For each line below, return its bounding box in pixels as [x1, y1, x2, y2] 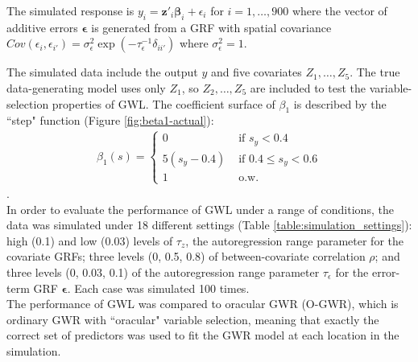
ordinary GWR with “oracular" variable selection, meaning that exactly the [6, 311, 379, 327]
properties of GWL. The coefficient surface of [52, 95, 275, 112]
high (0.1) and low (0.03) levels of [6, 232, 173, 249]
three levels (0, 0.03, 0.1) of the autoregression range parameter [6, 264, 320, 281]
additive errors [6, 19, 78, 35]
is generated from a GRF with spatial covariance [91, 19, 332, 35]
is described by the [293, 95, 387, 112]
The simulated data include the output [6, 64, 198, 80]
